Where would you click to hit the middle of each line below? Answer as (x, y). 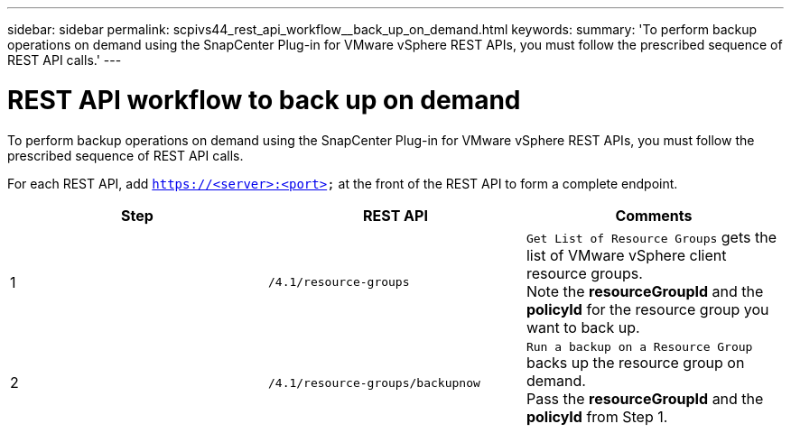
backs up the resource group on (635, 362)
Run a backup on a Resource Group (639, 346)
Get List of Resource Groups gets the (651, 237)
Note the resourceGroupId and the (645, 291)
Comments (654, 215)
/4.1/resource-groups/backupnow (374, 382)
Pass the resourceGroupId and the (645, 398)
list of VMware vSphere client (626, 255)
